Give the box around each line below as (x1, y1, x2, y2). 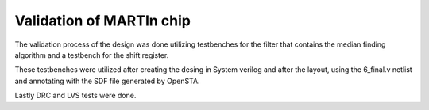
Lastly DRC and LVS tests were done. (14, 91, 137, 101)
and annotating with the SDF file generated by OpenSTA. (14, 76, 200, 85)
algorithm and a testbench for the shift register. (14, 50, 169, 59)
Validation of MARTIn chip (14, 12, 191, 29)
